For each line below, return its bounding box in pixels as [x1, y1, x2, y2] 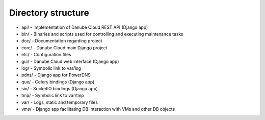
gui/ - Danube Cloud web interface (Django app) [21, 59, 119, 64]
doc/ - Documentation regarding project [21, 38, 103, 44]
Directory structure [9, 7, 89, 18]
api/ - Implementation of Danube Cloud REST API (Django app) [21, 24, 148, 30]
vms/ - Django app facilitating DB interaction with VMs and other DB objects [21, 106, 175, 112]
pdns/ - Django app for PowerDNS [21, 72, 91, 78]
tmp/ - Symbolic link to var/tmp [21, 93, 84, 99]
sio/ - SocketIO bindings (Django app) [21, 86, 98, 92]
